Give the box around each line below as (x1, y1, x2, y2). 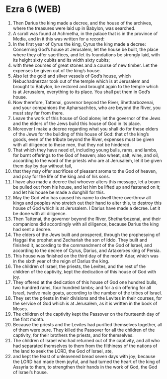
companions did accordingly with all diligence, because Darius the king (12, 221, 159, 227)
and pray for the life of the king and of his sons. (12, 173, 110, 179)
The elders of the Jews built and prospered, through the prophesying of (12, 232, 161, 238)
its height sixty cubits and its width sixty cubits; (12, 57, 110, 63)
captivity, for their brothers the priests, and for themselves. (12, 332, 134, 338)
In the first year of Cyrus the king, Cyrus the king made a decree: (12, 41, 146, 47)
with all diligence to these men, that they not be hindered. (12, 141, 131, 147)
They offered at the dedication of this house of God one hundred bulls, (12, 279, 158, 285)
